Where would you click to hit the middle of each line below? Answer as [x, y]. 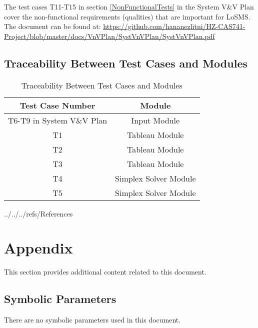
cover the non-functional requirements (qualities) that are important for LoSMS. [127, 16]
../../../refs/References [38, 213]
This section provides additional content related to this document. [105, 272]
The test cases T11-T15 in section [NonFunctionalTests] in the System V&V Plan [129, 6]
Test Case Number [57, 105]
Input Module [155, 120]
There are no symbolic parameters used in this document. [92, 320]
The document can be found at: [52, 26]
